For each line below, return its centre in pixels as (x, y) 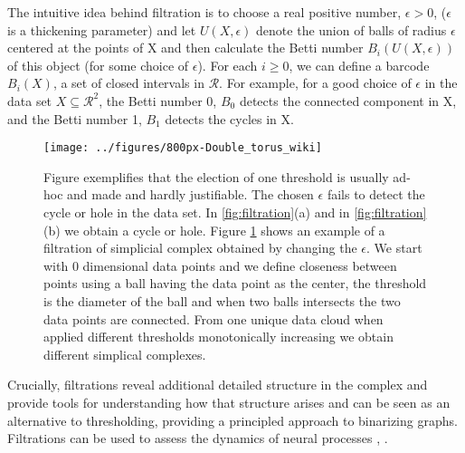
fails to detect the (376, 194)
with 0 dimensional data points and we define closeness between (220, 265)
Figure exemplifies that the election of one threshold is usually (216, 176)
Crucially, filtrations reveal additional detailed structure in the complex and (218, 385)
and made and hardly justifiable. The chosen (190, 194)
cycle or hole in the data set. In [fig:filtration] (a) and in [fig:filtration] (235, 212)
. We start (394, 248)
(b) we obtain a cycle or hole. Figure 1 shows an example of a (214, 230)
